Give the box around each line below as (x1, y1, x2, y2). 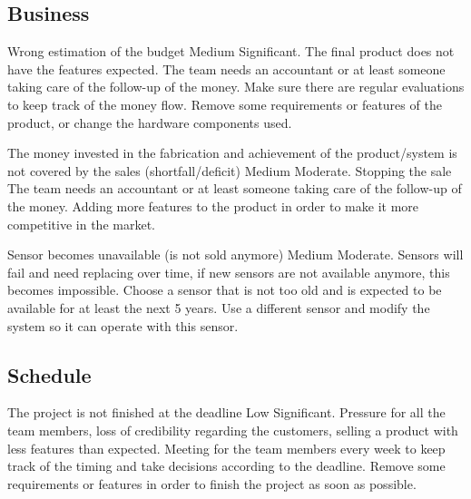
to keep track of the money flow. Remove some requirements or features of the (7, 94, 442, 113)
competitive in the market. (7, 214, 155, 233)
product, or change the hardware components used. (7, 113, 292, 132)
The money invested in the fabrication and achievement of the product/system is (7, 143, 457, 162)
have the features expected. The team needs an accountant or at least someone (7, 59, 446, 78)
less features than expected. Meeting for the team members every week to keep (7, 438, 446, 457)
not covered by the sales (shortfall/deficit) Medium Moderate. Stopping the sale (7, 161, 452, 180)
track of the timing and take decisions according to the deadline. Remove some (7, 456, 446, 475)
